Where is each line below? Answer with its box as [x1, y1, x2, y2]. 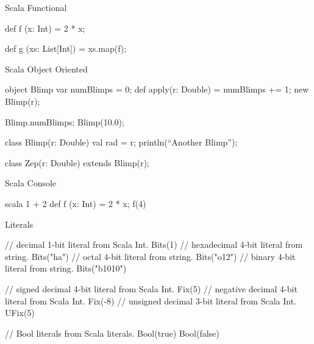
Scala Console [5, 177, 57, 189]
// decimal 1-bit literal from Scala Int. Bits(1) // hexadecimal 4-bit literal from [5, 238, 303, 251]
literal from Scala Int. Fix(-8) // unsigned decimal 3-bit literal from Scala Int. [5, 294, 297, 307]
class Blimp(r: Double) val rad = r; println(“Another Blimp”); [5, 136, 238, 149]
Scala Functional [5, 1, 67, 13]
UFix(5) [5, 306, 35, 319]
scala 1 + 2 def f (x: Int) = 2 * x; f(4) [5, 197, 146, 209]
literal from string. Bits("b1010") [5, 262, 127, 275]
